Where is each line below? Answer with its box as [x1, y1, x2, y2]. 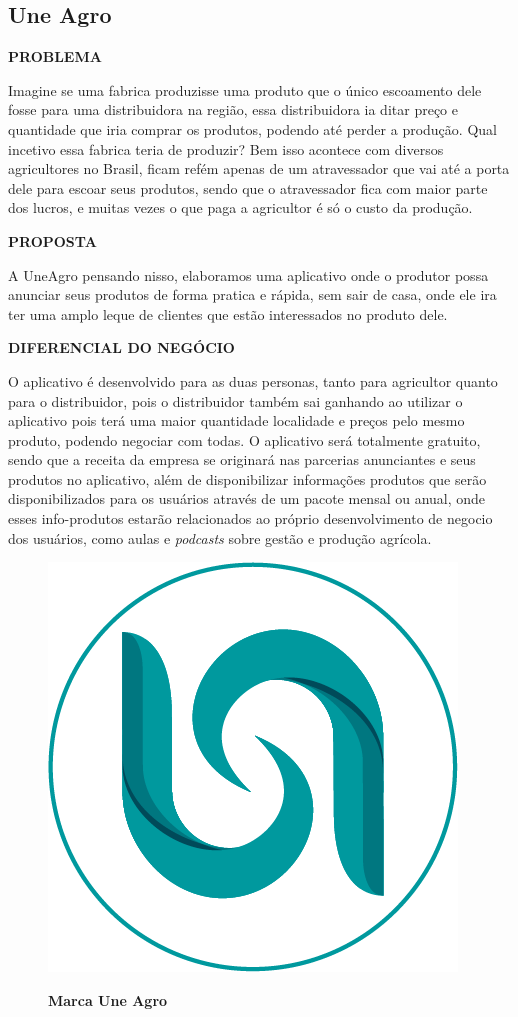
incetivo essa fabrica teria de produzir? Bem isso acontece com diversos [8, 138, 444, 159]
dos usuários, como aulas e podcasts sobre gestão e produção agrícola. [8, 527, 432, 548]
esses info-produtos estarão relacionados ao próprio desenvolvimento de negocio [8, 508, 493, 529]
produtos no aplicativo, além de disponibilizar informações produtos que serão [8, 468, 487, 489]
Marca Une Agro [48, 989, 168, 1010]
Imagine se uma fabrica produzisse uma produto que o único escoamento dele [8, 79, 482, 100]
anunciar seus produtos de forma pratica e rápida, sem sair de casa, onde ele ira [8, 284, 497, 305]
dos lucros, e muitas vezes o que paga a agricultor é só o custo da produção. [8, 197, 473, 218]
